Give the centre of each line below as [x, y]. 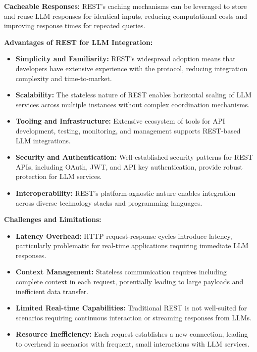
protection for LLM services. [59, 176]
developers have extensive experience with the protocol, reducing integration [131, 68]
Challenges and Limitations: [53, 219]
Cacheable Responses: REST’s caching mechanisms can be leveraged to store [126, 6]
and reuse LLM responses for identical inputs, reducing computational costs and [126, 16]
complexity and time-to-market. [64, 78]
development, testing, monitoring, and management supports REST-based [128, 130]
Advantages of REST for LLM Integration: [78, 42]
